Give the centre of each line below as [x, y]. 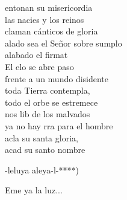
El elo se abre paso [39, 66]
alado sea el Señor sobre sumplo [63, 43]
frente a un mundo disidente [57, 78]
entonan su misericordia [49, 7]
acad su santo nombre [45, 150]
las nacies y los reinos [45, 19]
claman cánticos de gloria [51, 31]
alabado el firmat [36, 55]
